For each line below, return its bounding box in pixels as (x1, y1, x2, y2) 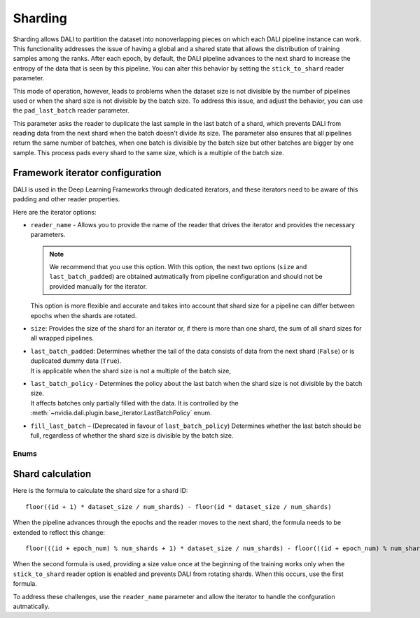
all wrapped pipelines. (30, 334, 94, 343)
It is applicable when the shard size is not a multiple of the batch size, (30, 366, 231, 375)
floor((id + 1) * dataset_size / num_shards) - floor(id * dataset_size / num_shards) (25, 503, 332, 510)
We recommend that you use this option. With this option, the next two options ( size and (49, 263, 307, 271)
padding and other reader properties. (13, 195, 120, 203)
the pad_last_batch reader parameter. (13, 106, 129, 115)
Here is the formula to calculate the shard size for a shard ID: (13, 487, 188, 495)
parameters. (30, 231, 66, 239)
